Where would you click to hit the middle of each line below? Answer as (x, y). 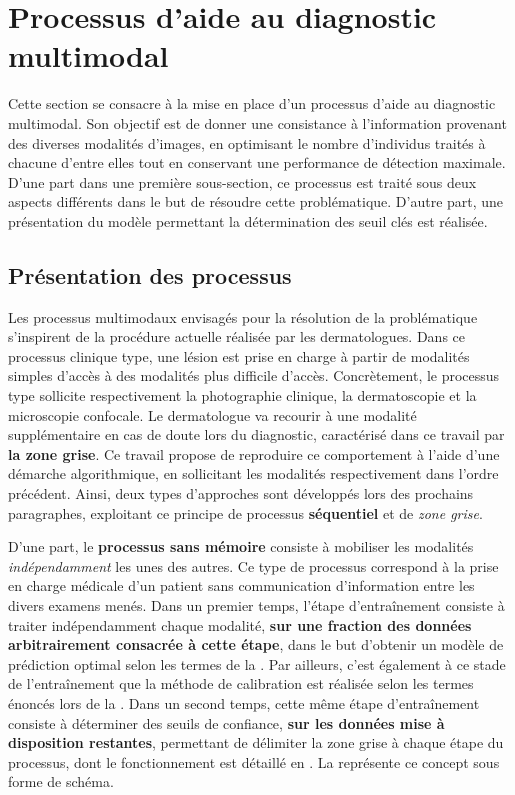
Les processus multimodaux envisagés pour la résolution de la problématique (243, 316)
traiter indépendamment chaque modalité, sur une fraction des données (240, 624)
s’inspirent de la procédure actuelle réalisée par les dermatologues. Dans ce (237, 336)
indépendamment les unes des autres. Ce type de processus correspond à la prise (253, 565)
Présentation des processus (150, 274)
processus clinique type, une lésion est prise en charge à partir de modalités (239, 355)
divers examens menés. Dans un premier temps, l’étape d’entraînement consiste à (256, 604)
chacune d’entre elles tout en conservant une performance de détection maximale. (257, 162)
